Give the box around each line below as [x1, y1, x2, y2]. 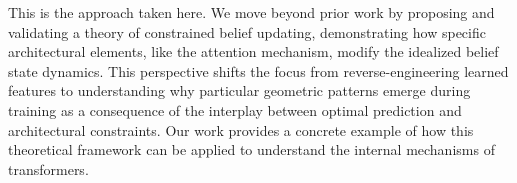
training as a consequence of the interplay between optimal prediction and [8, 99, 462, 120]
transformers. [8, 158, 89, 179]
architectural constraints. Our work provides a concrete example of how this [8, 119, 474, 140]
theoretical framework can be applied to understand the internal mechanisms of [8, 139, 495, 160]
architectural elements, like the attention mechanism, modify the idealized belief [8, 41, 499, 62]
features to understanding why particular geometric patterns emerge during [8, 80, 471, 101]
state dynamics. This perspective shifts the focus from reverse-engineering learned [8, 60, 509, 81]
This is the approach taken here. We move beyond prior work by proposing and [8, 2, 495, 22]
